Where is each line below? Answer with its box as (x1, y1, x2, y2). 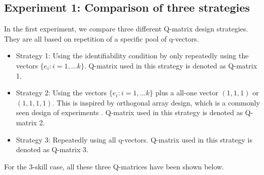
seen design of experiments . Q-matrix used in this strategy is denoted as (16, 107, 243, 118)
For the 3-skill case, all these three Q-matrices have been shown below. (4, 161, 224, 171)
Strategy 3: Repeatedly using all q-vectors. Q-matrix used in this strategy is (16, 134, 252, 145)
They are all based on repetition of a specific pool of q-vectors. (4, 33, 199, 44)
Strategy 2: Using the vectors (16, 87, 107, 98)
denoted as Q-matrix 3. (16, 144, 88, 155)
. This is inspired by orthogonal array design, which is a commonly (52, 97, 260, 108)
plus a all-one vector (155, 87, 218, 98)
